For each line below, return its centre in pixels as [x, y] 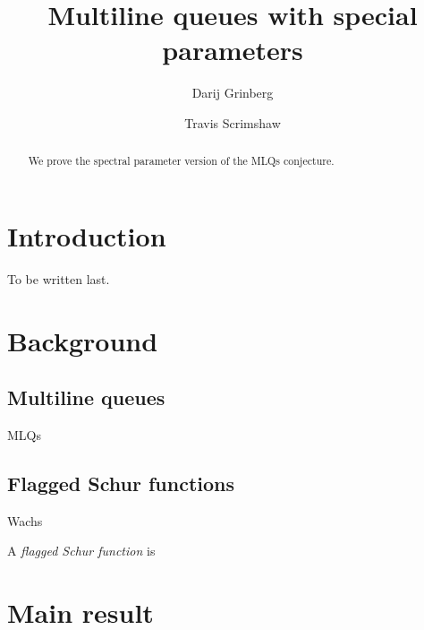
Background [83, 340]
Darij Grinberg [233, 93]
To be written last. [59, 278]
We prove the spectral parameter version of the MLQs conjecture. [181, 161]
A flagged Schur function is [81, 551]
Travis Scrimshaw [233, 122]
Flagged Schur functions [121, 483]
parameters [233, 50]
